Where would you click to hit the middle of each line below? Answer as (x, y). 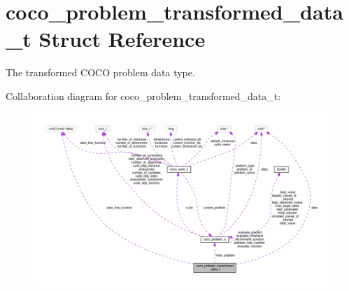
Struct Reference (122, 39)
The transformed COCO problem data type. (100, 72)
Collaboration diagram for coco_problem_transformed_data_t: (143, 95)
